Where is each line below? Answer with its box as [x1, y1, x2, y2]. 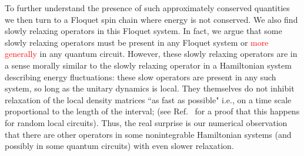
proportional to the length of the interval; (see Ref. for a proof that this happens [5, 105, 300, 117]
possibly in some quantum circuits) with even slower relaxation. [5, 140, 234, 152]
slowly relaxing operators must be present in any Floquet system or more [5, 36, 269, 48]
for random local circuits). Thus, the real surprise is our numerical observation [5, 116, 288, 128]
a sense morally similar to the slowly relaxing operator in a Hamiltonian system [5, 59, 292, 71]
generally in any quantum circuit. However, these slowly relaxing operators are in [5, 48, 298, 60]
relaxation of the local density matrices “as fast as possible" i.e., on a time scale [5, 93, 292, 106]
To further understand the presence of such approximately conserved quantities [5, 2, 290, 13]
